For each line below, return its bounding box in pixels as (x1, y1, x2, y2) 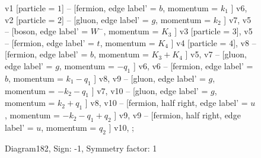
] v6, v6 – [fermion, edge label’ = (133, 59, 253, 72)
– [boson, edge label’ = (5, 25, 88, 37)
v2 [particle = (5, 13, 55, 25)
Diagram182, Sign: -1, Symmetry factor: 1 (5, 141, 157, 154)
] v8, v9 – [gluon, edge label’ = (94, 72, 206, 84)
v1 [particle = (5, 2, 55, 14)
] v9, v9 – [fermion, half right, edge (114, 109, 241, 121)
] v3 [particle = (174, 25, 230, 37)
